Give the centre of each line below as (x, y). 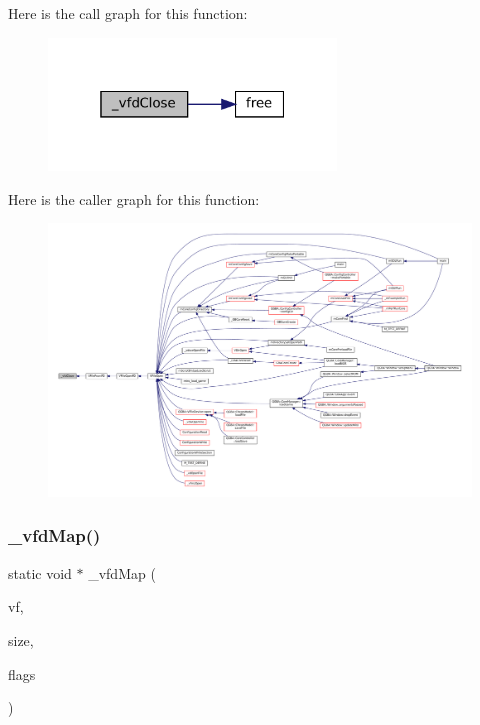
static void (40, 572)
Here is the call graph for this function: (128, 13)
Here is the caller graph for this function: (134, 198)
